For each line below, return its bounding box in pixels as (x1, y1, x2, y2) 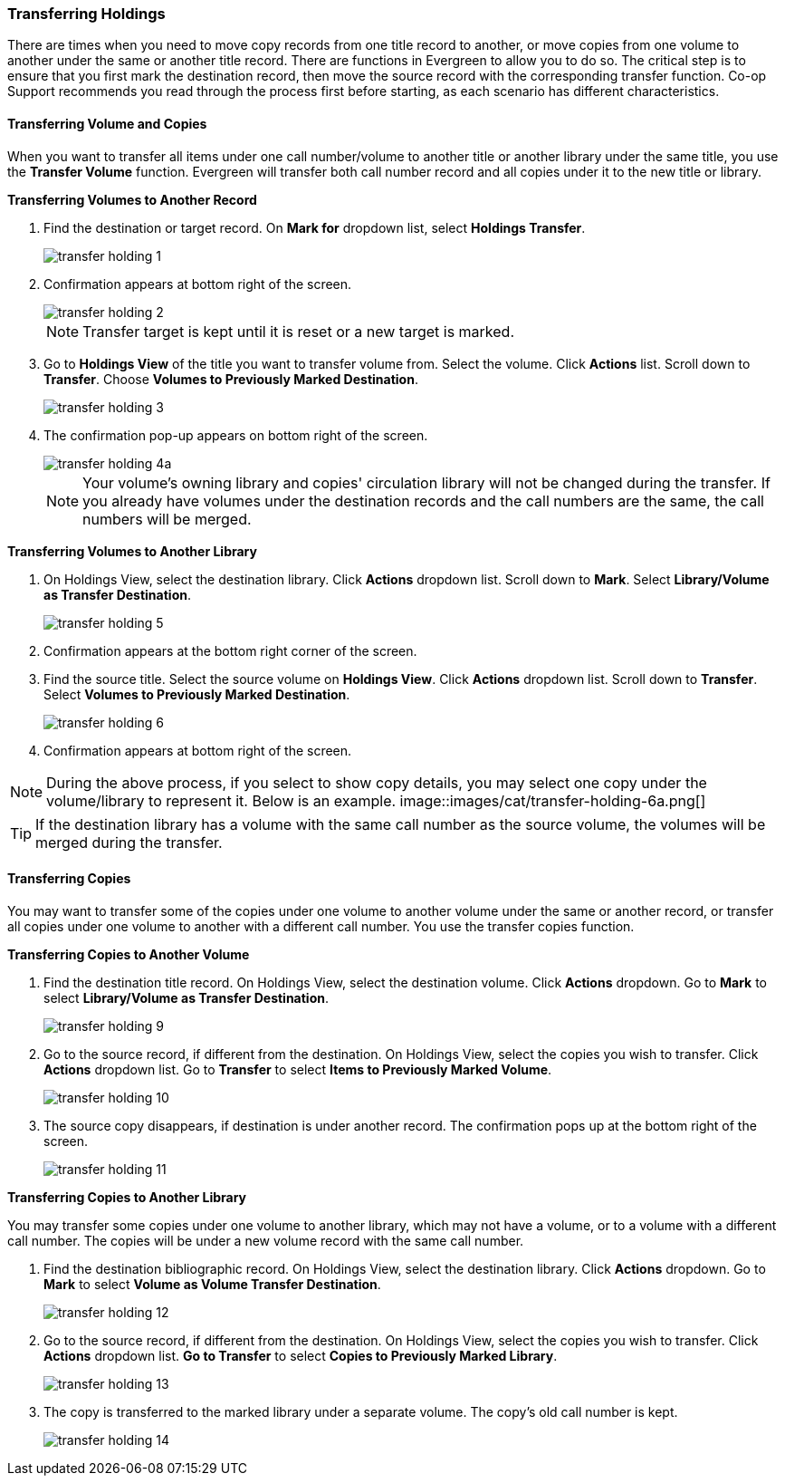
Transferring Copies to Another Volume (7, 946, 250, 962)
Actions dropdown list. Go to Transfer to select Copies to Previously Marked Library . (43, 1347, 558, 1363)
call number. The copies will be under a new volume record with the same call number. (7, 1232, 524, 1248)
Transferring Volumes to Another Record (7, 191, 257, 207)
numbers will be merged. (82, 509, 252, 528)
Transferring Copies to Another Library (7, 1189, 247, 1205)
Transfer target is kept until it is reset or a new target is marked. (82, 322, 515, 341)
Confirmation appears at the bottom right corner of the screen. (43, 642, 417, 659)
